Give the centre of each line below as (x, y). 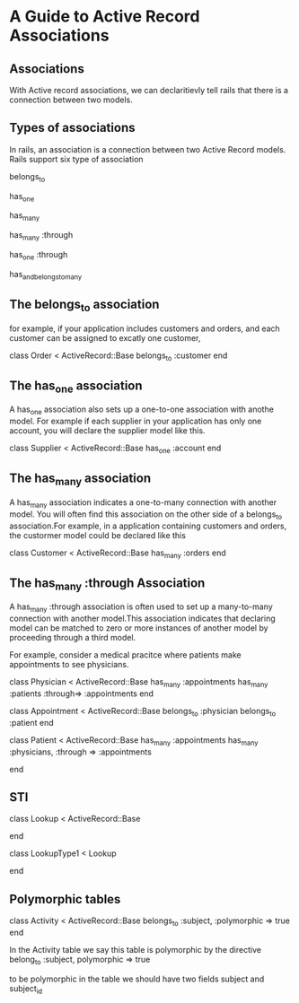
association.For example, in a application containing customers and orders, (148, 526)
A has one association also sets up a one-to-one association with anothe (141, 410)
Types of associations (72, 128)
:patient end (31, 722)
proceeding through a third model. (73, 638)
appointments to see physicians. (69, 665)
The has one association (76, 387)
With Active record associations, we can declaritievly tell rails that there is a (149, 90)
